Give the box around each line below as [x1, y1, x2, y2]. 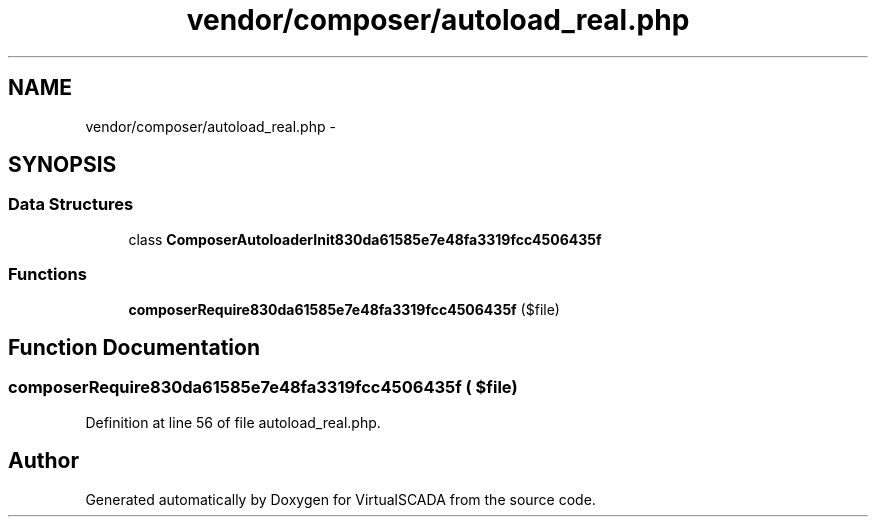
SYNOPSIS [8, 152, 117, 178]
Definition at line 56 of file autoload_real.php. [85, 413, 381, 431]
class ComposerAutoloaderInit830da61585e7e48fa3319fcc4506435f [128, 230, 602, 248]
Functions [8, 264, 87, 285]
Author [8, 448, 79, 474]
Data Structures [8, 194, 134, 215]
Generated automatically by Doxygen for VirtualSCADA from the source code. [85, 490, 596, 508]
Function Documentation [8, 334, 260, 360]
